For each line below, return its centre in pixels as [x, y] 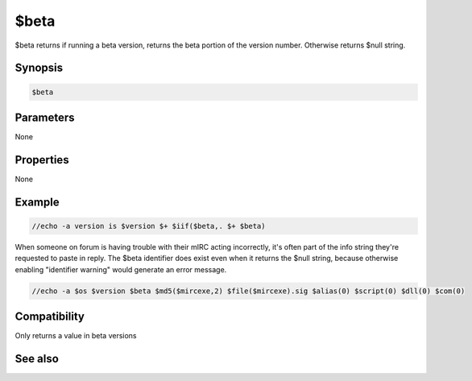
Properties [42, 160]
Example [37, 202]
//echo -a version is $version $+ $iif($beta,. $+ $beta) [149, 226]
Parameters [45, 117]
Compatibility [50, 317]
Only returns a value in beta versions [76, 336]
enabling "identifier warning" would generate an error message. [121, 269]
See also [37, 359]
